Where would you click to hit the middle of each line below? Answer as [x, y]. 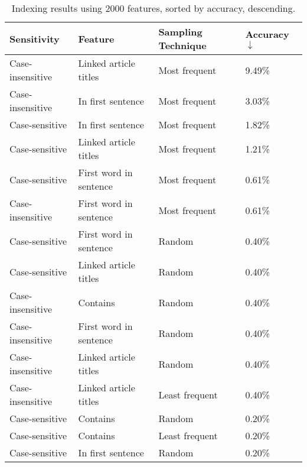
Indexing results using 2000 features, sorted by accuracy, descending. [153, 8]
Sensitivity [35, 38]
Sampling [180, 32]
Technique [182, 45]
